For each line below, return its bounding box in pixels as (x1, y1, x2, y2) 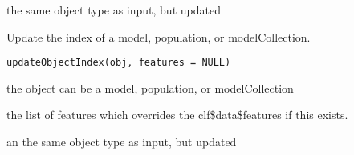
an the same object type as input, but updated (6, 133, 237, 150)
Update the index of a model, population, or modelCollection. (6, 28, 311, 45)
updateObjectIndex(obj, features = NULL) (6, 57, 231, 69)
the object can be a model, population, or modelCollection (6, 79, 294, 96)
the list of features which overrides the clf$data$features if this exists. (6, 106, 348, 123)
